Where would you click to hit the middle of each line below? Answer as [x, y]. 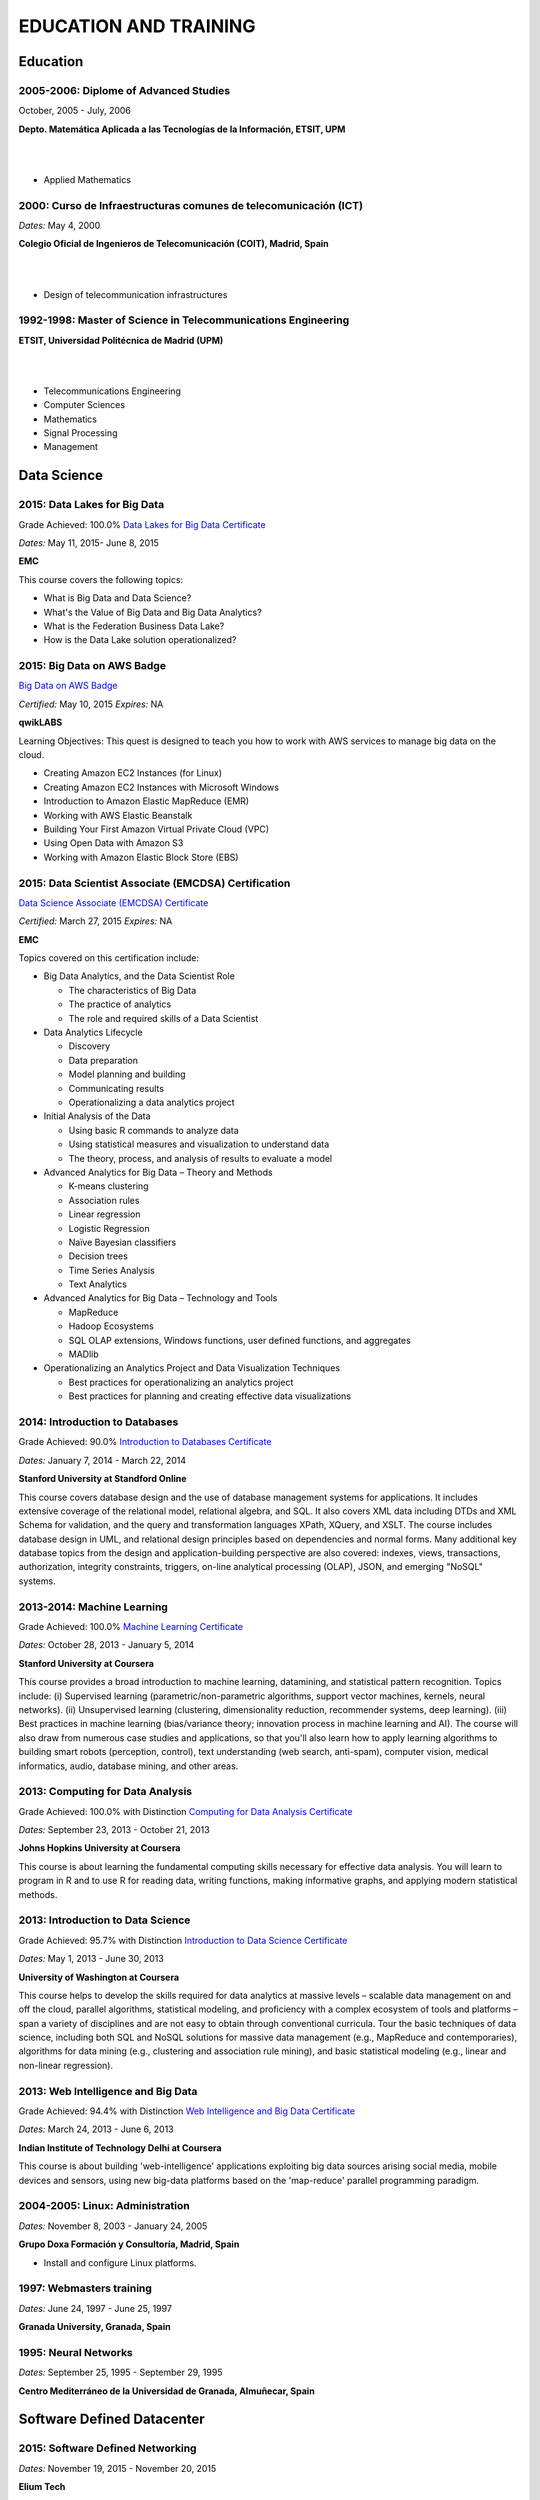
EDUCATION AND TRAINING [137, 26]
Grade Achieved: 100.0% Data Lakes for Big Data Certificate [142, 524]
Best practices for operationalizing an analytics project [181, 1382]
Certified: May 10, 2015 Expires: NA [91, 704]
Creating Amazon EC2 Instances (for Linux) [132, 773]
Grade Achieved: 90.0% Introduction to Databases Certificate [145, 1442]
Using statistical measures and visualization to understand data [199, 1144]
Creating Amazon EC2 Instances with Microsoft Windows [161, 787]
